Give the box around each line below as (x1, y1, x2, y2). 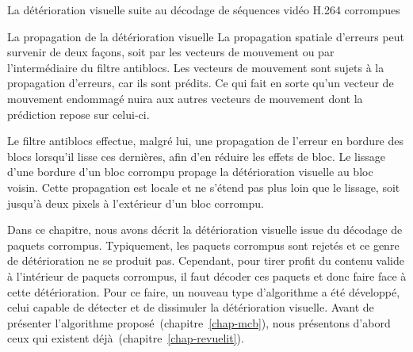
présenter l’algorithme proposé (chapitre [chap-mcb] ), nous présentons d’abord (7, 314, 391, 331)
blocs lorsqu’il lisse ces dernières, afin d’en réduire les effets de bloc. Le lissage (7, 147, 386, 164)
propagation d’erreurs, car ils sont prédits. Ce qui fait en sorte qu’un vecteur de (7, 75, 394, 91)
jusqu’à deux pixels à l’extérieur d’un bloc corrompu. (7, 194, 264, 211)
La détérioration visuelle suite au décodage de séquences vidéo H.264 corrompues (7, 2, 400, 17)
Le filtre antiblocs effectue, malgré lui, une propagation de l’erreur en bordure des (7, 132, 404, 149)
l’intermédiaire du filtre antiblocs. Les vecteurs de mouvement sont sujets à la (7, 59, 384, 75)
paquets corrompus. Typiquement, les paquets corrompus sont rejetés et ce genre (7, 236, 400, 253)
